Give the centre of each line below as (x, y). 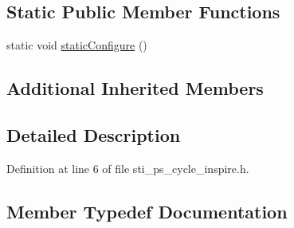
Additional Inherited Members (135, 88)
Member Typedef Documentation (147, 211)
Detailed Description (94, 134)
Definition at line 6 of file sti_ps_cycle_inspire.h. (128, 168)
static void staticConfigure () (77, 45)
